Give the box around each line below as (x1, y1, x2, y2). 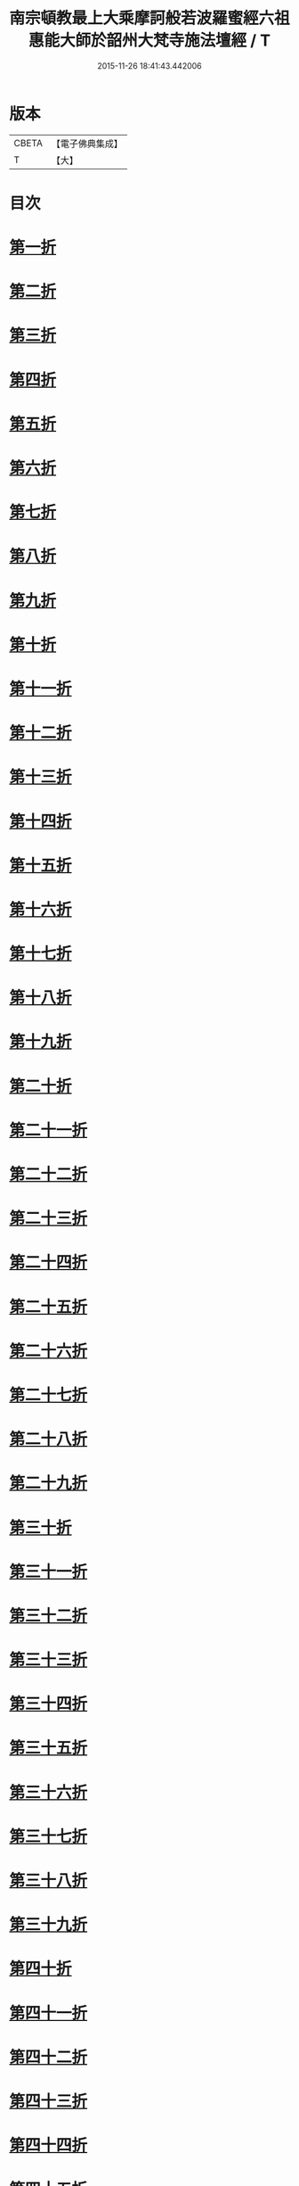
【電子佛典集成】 (51, 137, 123, 150)
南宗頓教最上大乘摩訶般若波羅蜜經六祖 (9, 8, 291, 29)
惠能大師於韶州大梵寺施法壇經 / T (28, 30, 271, 51)
